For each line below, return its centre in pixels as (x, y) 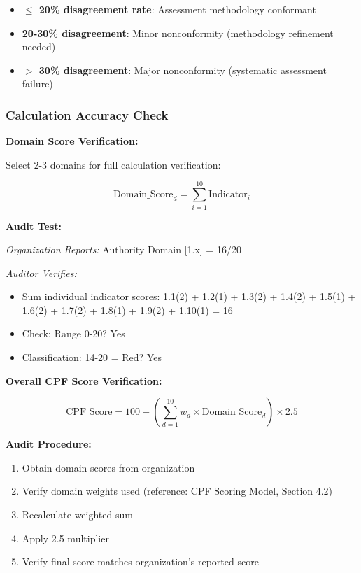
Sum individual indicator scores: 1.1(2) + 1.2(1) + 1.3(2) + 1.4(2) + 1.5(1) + (189, 296)
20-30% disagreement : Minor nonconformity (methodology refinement (178, 33)
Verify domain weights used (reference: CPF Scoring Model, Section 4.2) (177, 491)
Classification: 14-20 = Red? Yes (92, 357)
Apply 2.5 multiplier (65, 538)
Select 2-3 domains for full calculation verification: (113, 164)
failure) (37, 84)
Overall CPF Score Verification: (84, 380)
